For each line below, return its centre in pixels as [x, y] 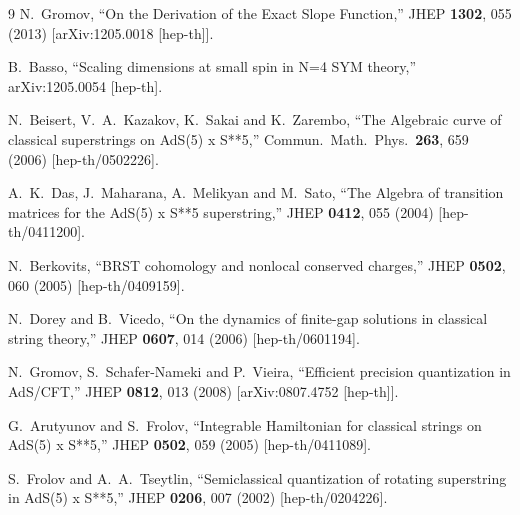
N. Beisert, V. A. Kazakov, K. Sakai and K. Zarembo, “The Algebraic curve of [255, 119]
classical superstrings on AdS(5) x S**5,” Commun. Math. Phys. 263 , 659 [238, 138]
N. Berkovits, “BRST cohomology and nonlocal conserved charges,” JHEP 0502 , [257, 264]
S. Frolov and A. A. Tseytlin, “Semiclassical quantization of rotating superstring [257, 477]
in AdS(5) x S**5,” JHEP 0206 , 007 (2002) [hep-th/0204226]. [198, 497]
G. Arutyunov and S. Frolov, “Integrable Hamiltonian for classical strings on [245, 424]
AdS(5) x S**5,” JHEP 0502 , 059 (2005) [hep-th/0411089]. [189, 444]
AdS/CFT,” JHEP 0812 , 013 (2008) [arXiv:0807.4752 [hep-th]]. [203, 390]
